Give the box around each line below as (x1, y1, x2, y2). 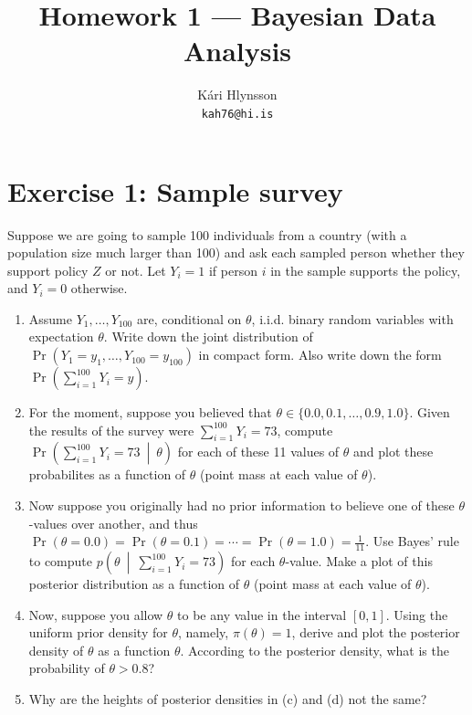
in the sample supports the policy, (270, 260, 461, 279)
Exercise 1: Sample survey (7, 172, 343, 209)
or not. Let (105, 260, 166, 279)
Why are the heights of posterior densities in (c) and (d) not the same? (28, 689, 427, 709)
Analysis (183, 32, 292, 69)
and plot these (353, 442, 434, 461)
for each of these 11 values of (177, 442, 340, 461)
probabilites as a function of (28, 465, 186, 484)
